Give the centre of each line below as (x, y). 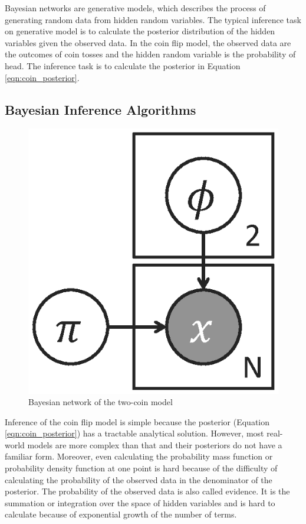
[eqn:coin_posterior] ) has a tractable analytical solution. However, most (134, 433)
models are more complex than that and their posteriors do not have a (155, 444)
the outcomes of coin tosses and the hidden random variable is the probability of (150, 54)
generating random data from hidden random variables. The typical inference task (153, 19)
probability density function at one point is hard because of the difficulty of (141, 468)
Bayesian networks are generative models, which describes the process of (135, 8)
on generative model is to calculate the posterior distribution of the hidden (140, 31)
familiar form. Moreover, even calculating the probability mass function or (139, 456)
